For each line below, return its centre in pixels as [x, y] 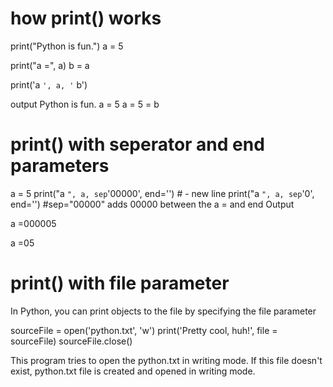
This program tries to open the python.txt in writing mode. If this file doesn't [166, 360]
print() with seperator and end [137, 144]
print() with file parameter [120, 283]
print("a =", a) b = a [50, 65]
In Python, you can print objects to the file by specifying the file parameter [163, 311]
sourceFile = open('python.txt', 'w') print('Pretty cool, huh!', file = [144, 330]
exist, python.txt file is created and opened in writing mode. [133, 371]
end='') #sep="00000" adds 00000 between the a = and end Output [152, 204]
